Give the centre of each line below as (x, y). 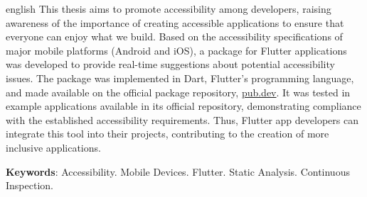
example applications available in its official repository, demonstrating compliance (183, 106)
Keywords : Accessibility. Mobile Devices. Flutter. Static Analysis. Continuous (178, 171)
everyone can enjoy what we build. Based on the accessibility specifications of (174, 36)
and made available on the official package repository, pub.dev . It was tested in (178, 92)
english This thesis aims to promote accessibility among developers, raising (169, 9)
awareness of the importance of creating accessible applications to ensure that (175, 22)
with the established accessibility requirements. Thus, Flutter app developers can (182, 119)
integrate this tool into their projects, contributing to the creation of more (167, 134)
